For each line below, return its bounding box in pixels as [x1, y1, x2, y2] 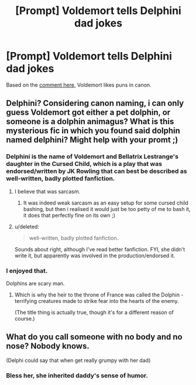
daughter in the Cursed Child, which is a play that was [6, 160, 163, 168]
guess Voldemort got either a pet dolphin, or [6, 107, 171, 118]
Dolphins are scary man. [6, 280, 65, 287]
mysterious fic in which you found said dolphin [6, 126, 180, 136]
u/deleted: [14, 223, 40, 230]
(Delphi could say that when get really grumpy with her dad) [6, 356, 151, 364]
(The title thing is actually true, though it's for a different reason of [14, 309, 174, 316]
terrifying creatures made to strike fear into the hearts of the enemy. [14, 297, 179, 304]
